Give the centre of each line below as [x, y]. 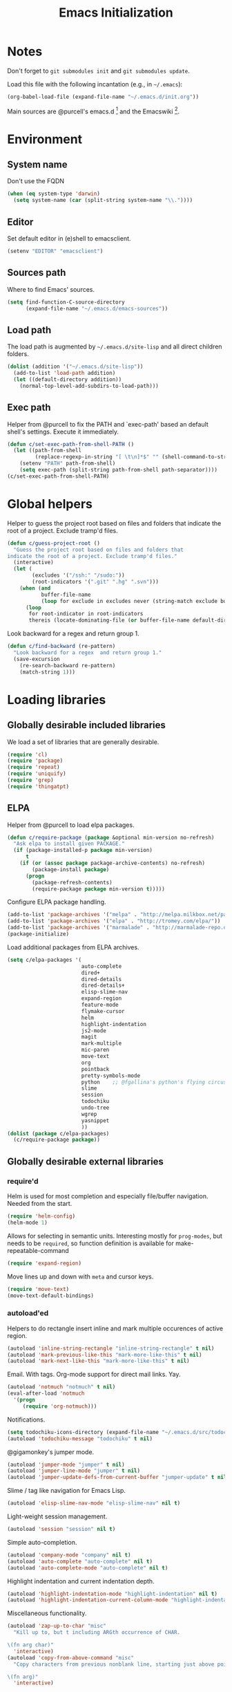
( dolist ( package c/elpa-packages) [58, 1133]
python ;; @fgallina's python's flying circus [154, 1082]
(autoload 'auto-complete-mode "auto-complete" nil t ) [88, 1568]
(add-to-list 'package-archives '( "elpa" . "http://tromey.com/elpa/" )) [114, 921]
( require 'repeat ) [33, 768]
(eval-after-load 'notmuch [46, 1394]
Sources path [37, 273]
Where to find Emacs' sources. [51, 289]
